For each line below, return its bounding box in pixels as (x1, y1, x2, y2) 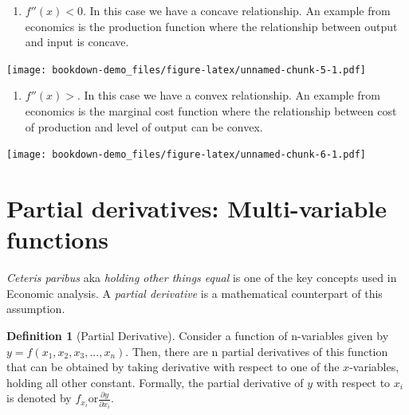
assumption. (6, 300, 65, 317)
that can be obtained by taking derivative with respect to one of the (6, 358, 340, 375)
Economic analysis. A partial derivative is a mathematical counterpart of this (6, 284, 383, 301)
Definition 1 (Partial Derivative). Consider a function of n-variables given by (6, 327, 389, 343)
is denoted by (6, 390, 72, 406)
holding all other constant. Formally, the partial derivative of (6, 374, 304, 390)
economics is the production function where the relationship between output (25, 18, 398, 34)
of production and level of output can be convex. (25, 118, 263, 135)
